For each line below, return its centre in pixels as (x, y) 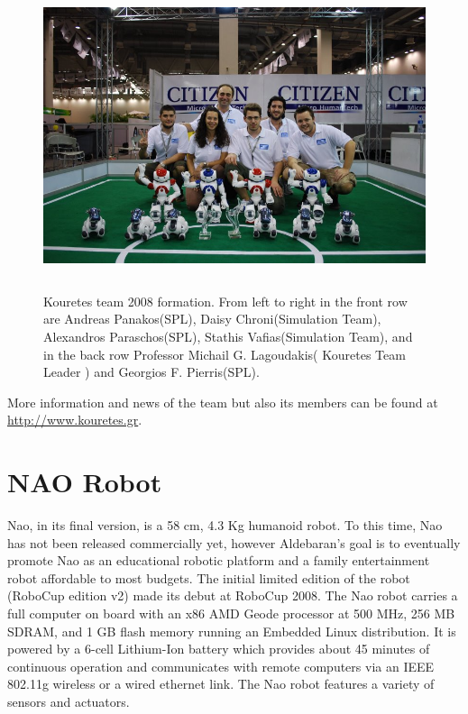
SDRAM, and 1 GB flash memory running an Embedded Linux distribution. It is (232, 631)
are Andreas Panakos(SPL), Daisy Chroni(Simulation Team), (212, 319)
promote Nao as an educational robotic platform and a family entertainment (219, 560)
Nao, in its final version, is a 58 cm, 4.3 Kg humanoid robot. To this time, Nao (225, 525)
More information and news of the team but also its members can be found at (223, 402)
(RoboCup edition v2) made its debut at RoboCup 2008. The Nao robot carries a (233, 595)
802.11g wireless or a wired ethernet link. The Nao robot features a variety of (221, 684)
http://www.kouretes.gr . (75, 420)
